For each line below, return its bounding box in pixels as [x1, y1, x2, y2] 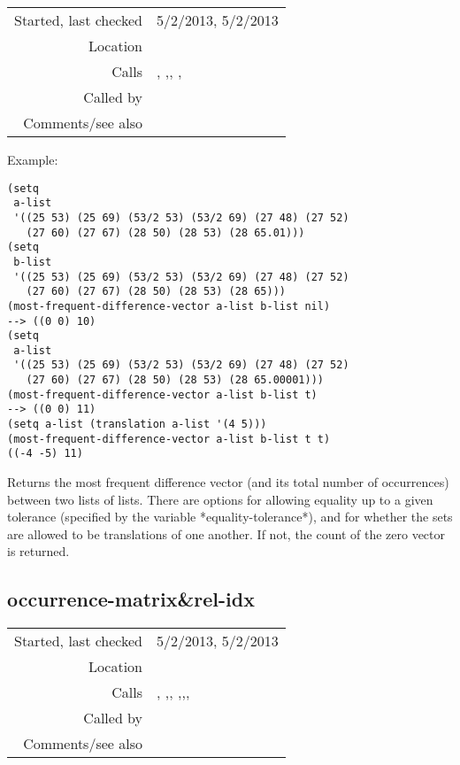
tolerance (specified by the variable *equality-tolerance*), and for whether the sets [7, 507, 453, 526]
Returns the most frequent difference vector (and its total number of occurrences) [7, 473, 449, 491]
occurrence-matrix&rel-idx [7, 585, 255, 613]
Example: [7, 151, 58, 168]
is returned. [7, 542, 70, 560]
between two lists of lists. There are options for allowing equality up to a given [7, 490, 433, 508]
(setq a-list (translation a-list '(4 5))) [7, 418, 267, 431]
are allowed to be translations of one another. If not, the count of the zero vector [7, 524, 445, 543]
